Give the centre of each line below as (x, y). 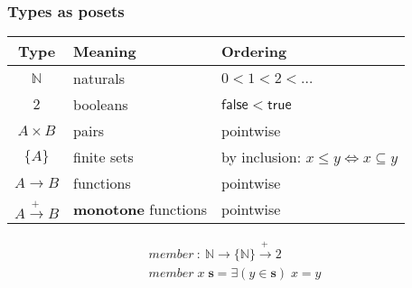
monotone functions (140, 209)
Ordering (254, 51)
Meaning (105, 51)
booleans (101, 105)
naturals (99, 79)
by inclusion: (262, 157)
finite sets (103, 157)
